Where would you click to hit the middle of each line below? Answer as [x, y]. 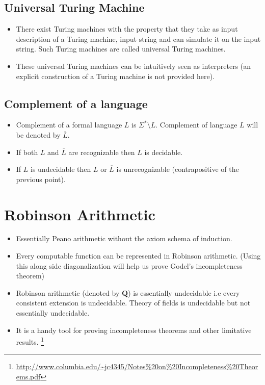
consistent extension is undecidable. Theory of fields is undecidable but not [133, 303]
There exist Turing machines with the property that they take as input [127, 29]
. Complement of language [196, 125]
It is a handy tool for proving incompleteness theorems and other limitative [134, 330]
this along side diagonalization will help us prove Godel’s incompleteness [129, 265]
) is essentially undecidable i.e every [184, 292]
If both [27, 152]
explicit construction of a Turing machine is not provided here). [115, 76]
